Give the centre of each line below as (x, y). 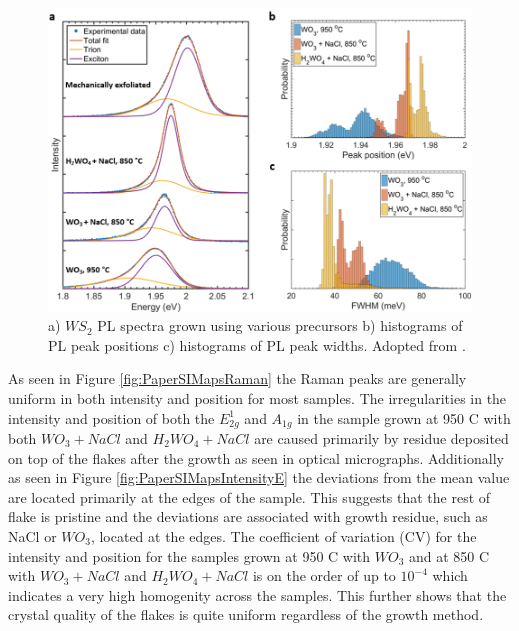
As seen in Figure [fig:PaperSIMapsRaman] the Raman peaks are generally (237, 378)
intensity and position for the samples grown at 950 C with (189, 555)
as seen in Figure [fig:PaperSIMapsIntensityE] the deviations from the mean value (259, 477)
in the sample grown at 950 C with (404, 417)
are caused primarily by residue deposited (381, 437)
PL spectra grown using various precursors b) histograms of (280, 325)
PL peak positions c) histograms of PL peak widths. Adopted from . (257, 344)
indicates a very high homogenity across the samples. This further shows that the (257, 594)
